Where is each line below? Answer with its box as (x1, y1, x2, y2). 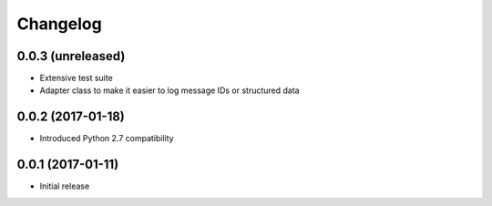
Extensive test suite (39, 73, 113, 84)
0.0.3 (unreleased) (16, 48, 126, 64)
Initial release (39, 180, 90, 191)
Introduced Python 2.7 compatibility (39, 133, 174, 144)
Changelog (16, 14, 102, 34)
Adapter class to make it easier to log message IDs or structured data (39, 85, 300, 96)
